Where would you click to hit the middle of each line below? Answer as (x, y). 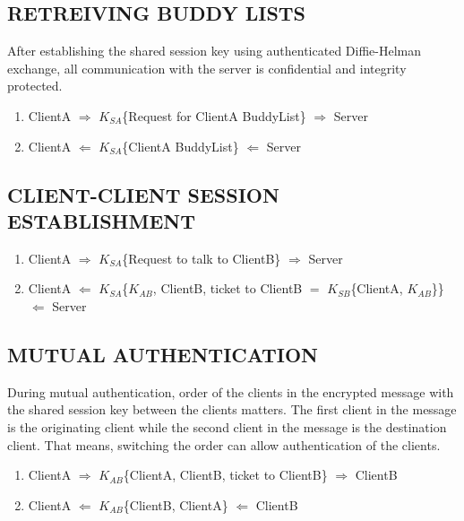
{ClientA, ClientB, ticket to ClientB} (225, 475)
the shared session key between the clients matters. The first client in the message (232, 409)
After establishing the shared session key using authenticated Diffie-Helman (215, 51)
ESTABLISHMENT (102, 220)
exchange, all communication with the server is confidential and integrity (207, 68)
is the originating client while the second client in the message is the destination (227, 426)
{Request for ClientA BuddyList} (214, 115)
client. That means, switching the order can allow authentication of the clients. (224, 444)
